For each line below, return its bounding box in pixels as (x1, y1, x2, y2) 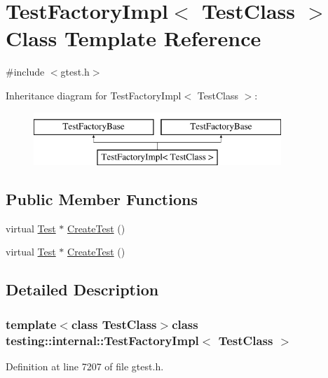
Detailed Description (6, 279, 159, 300)
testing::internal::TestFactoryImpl (6, 331, 199, 349)
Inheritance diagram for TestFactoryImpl (6, 87, 182, 102)
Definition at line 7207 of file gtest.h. (6, 358, 164, 373)
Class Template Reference (6, 24, 261, 52)
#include (6, 64, 45, 79)
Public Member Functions (6, 188, 198, 210)
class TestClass (71, 315, 157, 332)
